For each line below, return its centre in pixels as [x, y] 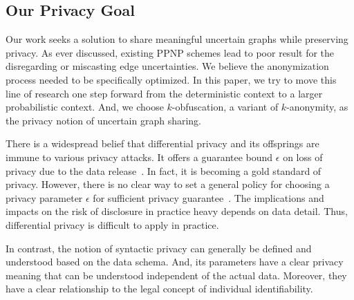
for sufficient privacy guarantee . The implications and [208, 197]
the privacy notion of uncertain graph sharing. [104, 120]
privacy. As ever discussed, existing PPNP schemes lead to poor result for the [170, 52]
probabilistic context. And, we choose [85, 107]
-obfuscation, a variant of [225, 107]
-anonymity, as [317, 107]
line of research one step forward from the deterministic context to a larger [164, 93]
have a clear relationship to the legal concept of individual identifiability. [159, 289]
